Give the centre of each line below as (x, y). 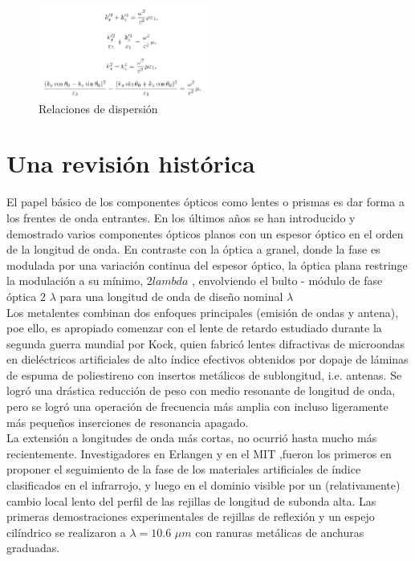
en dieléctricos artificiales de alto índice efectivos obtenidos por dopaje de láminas (207, 359)
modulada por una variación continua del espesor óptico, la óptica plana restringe (207, 264)
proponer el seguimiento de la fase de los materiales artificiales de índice (184, 469)
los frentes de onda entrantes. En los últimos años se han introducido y (181, 217)
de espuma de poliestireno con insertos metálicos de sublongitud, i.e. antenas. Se (204, 374)
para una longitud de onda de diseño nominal (171, 296)
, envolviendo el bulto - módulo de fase (287, 280)
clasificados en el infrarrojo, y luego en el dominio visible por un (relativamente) (203, 485)
